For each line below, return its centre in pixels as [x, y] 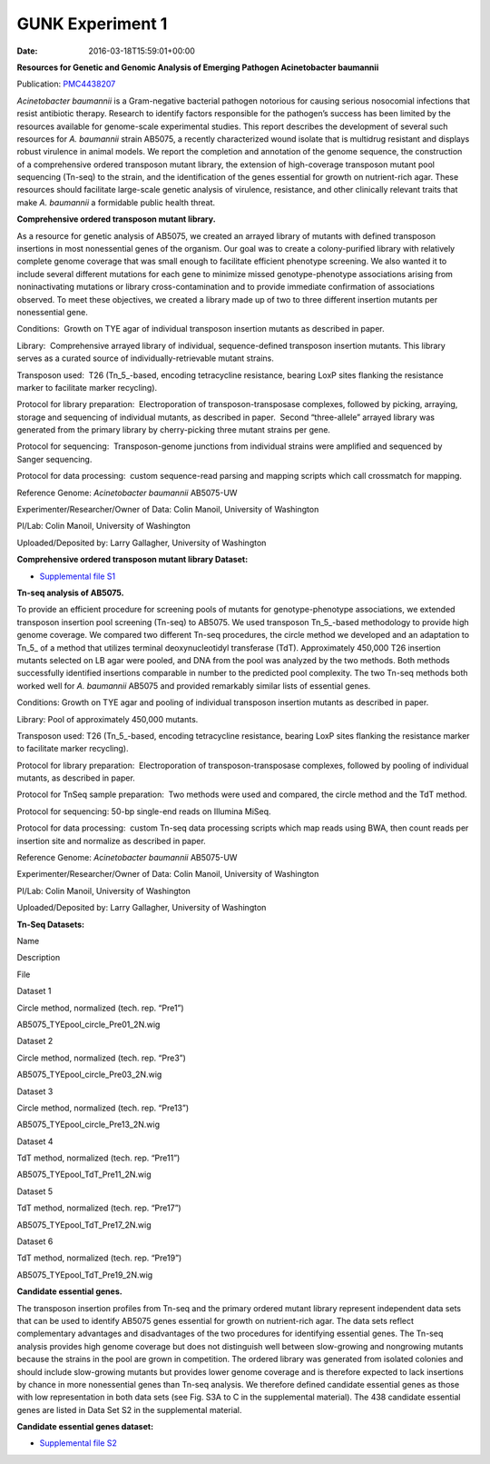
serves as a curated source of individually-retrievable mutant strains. [145, 358]
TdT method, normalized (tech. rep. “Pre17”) [99, 1208]
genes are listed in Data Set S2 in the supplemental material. [129, 1409]
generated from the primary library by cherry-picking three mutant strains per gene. [174, 430]
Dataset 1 [34, 991]
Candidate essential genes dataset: [85, 1427]
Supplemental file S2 [78, 1443]
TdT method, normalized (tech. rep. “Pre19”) [99, 1258]
